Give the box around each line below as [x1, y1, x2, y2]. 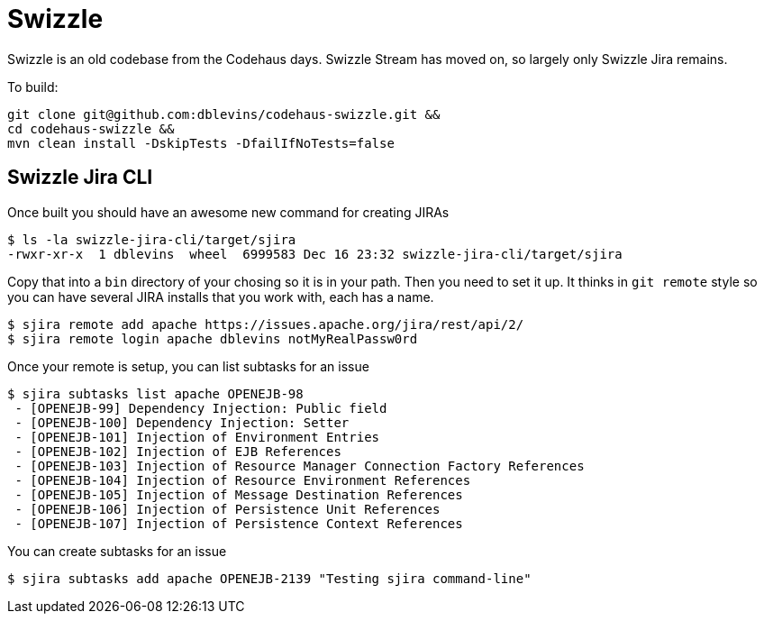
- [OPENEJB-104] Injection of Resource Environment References [14, 472, 471, 488]
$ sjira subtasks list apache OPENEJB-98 [7, 386, 304, 401]
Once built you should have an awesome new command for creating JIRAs [7, 204, 450, 220]
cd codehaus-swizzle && [7, 121, 175, 136]
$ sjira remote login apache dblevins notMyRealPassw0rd [7, 331, 418, 346]
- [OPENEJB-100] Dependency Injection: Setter [14, 415, 350, 430]
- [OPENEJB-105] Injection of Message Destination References [14, 487, 463, 502]
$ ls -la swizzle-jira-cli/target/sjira [7, 232, 296, 247]
